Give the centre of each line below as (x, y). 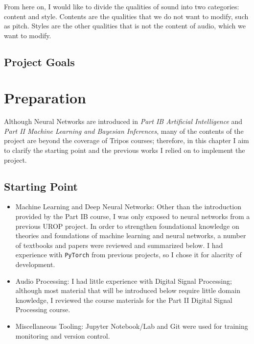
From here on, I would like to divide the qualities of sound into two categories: (122, 6)
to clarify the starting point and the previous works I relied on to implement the (125, 150)
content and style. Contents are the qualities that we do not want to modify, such (126, 16)
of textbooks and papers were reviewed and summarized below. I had (119, 245)
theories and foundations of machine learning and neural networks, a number (131, 235)
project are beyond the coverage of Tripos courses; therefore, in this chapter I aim (127, 140)
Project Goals (39, 61)
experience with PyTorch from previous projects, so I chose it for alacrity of (128, 255)
